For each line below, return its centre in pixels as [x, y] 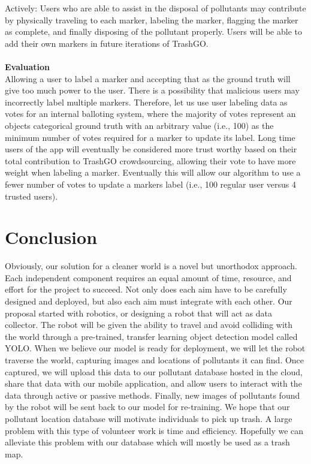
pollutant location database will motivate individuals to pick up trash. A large [149, 418]
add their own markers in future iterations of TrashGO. [107, 43]
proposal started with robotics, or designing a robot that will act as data [138, 313]
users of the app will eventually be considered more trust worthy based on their [151, 149]
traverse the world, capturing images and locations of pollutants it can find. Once [155, 359]
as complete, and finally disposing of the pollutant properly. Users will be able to [153, 31]
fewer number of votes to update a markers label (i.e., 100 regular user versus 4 [150, 184]
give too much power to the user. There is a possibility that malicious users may [152, 90]
